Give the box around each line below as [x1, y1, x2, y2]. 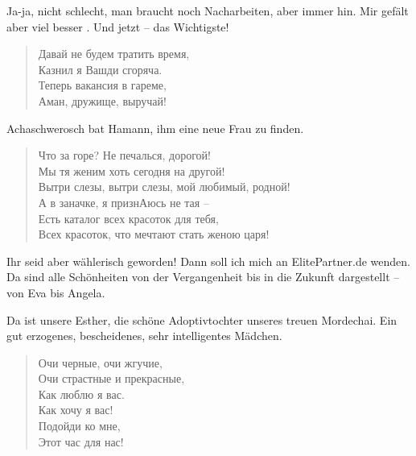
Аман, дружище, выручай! [38, 92, 167, 109]
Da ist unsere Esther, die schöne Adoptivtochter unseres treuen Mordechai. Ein [6, 311, 397, 328]
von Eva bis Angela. [6, 284, 105, 301]
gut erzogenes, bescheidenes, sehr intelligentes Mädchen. [6, 327, 282, 344]
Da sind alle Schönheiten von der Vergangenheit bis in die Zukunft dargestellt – [6, 268, 400, 285]
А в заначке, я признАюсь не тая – [38, 193, 209, 210]
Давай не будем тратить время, [38, 45, 190, 62]
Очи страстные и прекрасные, [38, 370, 185, 387]
